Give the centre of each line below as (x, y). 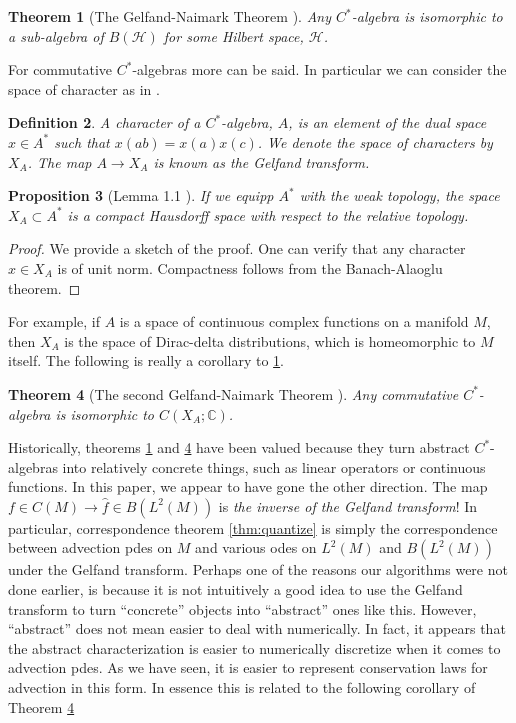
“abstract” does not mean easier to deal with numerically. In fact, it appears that (257, 628)
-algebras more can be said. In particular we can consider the (319, 69)
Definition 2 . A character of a (104, 122)
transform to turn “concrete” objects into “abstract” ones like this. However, (242, 608)
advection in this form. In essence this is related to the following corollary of (242, 687)
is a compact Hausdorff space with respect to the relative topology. (268, 214)
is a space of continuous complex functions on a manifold (294, 321)
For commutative (60, 69)
